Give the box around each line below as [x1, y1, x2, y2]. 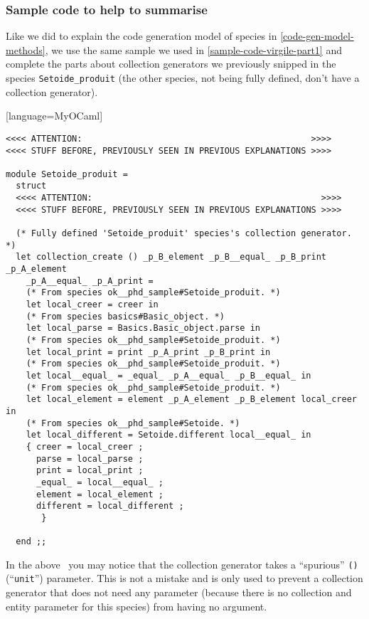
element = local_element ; [36, 489, 164, 499]
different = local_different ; [36, 501, 184, 512]
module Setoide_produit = [6, 169, 128, 179]
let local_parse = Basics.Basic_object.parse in [26, 323, 260, 334]
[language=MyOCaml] [6, 108, 103, 123]
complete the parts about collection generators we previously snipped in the [6, 56, 336, 71]
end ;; [16, 536, 47, 547]
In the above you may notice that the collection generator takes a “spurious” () [6, 556, 358, 571]
